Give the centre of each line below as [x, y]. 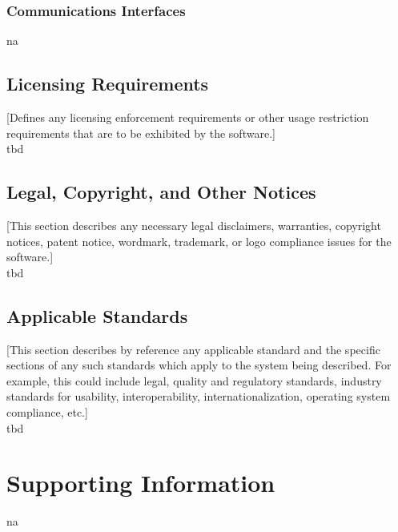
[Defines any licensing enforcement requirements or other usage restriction [188, 117]
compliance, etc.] [47, 411]
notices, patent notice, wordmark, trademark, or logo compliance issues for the [199, 241]
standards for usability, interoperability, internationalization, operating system [199, 396]
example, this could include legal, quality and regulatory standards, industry [194, 380]
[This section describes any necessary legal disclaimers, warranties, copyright [194, 225]
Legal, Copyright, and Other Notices [161, 192]
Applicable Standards [97, 315]
